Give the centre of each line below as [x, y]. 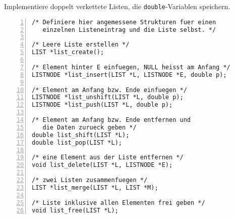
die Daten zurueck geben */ [90, 127]
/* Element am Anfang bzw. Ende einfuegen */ [109, 90]
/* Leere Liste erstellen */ [81, 45]
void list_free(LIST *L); [75, 210]
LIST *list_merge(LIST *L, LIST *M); [95, 187]
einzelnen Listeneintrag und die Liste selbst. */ [129, 30]
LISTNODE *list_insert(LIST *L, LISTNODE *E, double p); [129, 75]
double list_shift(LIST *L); [81, 135]
